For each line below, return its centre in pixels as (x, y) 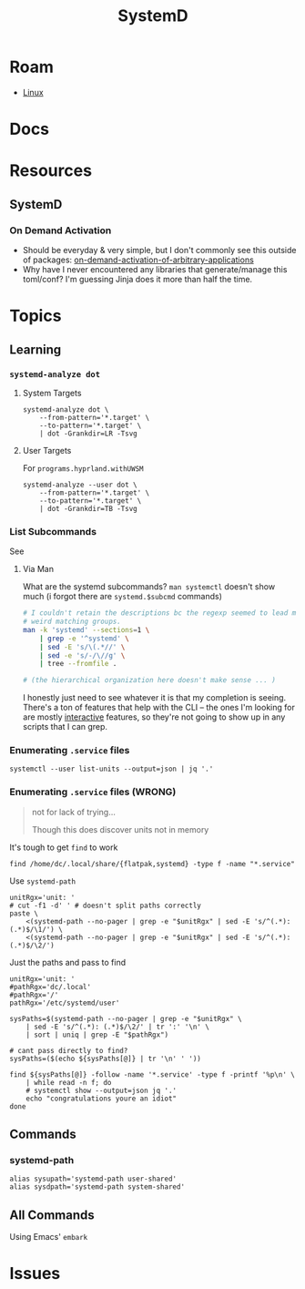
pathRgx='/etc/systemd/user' (65, 1003)
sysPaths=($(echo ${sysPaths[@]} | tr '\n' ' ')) (106, 1059)
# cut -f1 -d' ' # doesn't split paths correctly (106, 905)
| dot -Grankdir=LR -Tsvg (89, 434)
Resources (51, 171)
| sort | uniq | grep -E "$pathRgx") (97, 1035)
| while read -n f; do (69, 1082)
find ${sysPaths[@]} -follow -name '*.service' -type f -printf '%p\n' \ (152, 1074)
